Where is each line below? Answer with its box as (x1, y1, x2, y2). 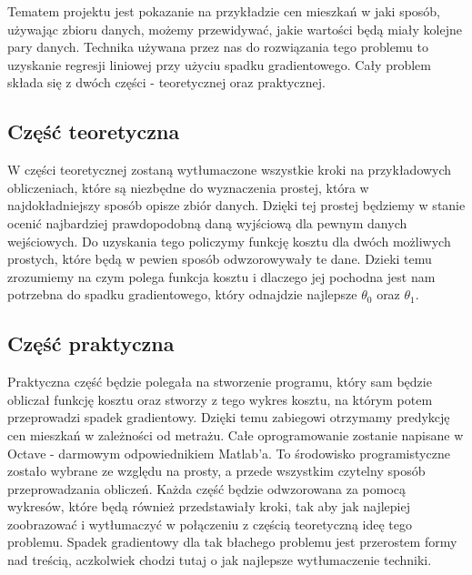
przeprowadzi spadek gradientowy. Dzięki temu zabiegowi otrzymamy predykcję (7, 408, 450, 427)
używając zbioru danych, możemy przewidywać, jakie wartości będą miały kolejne (7, 19, 462, 38)
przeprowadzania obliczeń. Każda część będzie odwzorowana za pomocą (7, 479, 407, 498)
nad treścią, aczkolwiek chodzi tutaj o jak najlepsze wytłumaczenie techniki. (7, 550, 432, 570)
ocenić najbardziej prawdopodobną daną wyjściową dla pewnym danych (7, 213, 407, 232)
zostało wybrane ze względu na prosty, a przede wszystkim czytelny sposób (7, 461, 426, 480)
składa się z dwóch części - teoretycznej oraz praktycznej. (7, 73, 326, 92)
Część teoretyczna (7, 117, 180, 146)
